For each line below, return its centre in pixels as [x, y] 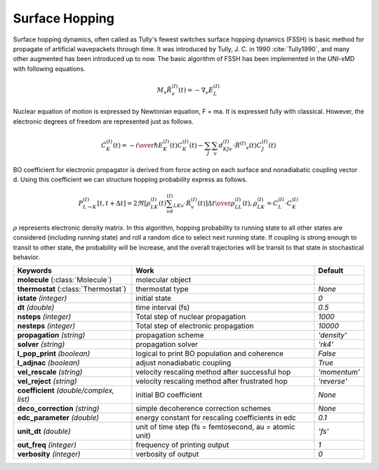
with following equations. [49, 68]
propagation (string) [51, 335]
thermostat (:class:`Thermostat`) [72, 289]
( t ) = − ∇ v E [196, 91]
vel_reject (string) [47, 381]
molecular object [164, 280]
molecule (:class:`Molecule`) [65, 280]
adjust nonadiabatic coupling [184, 363]
